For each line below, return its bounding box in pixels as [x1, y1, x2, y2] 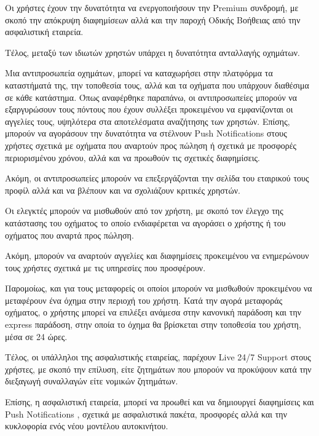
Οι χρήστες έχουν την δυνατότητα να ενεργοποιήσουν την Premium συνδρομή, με [5, 1, 299, 14]
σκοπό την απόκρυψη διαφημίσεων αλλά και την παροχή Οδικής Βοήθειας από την [5, 13, 301, 26]
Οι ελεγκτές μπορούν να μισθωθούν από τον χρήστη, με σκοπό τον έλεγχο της [5, 204, 283, 217]
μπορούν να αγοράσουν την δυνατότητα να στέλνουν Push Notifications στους [5, 127, 287, 140]
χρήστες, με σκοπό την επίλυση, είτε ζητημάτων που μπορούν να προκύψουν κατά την [5, 362, 312, 375]
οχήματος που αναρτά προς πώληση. [5, 228, 134, 241]
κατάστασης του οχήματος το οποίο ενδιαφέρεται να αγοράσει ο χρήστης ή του [5, 216, 286, 229]
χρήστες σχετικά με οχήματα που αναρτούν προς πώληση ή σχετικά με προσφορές [5, 138, 297, 151]
